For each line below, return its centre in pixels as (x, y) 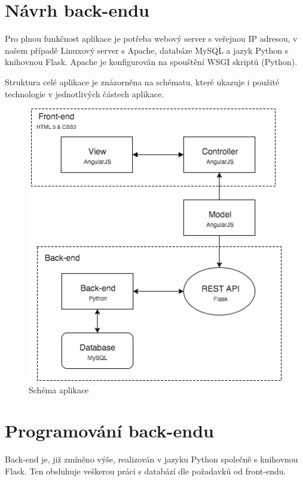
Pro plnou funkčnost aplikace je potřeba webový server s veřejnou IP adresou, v (151, 38)
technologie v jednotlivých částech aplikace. (85, 93)
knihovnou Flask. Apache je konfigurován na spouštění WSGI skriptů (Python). (151, 62)
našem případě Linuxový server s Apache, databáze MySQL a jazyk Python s (147, 50)
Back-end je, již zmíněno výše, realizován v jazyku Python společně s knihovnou (151, 459)
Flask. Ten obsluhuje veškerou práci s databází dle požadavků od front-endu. (146, 471)
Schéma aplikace (59, 389)
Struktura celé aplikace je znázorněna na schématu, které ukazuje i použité (142, 81)
